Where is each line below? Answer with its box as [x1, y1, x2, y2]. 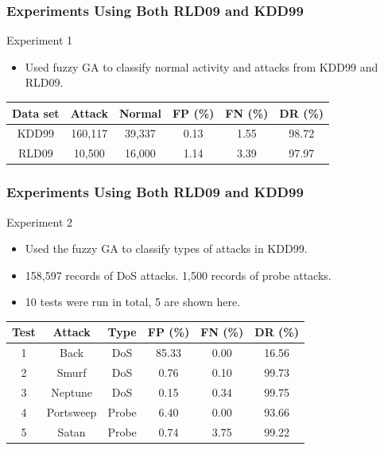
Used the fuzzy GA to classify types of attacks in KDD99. [25, 240, 308, 257]
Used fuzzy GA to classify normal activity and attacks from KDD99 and [25, 58, 378, 75]
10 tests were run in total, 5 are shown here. [25, 293, 241, 310]
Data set [12, 104, 60, 121]
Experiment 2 [6, 213, 73, 230]
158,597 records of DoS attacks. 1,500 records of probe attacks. [25, 266, 332, 283]
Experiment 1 [6, 32, 73, 48]
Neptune [51, 383, 92, 400]
